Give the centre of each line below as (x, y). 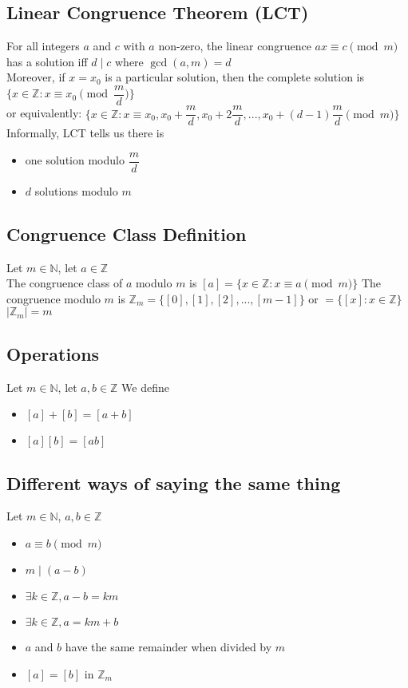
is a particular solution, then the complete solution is (235, 77)
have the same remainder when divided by (168, 646)
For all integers (43, 46)
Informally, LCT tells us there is (85, 133)
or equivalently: (44, 113)
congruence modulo (53, 298)
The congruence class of (65, 283)
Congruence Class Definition (127, 233)
